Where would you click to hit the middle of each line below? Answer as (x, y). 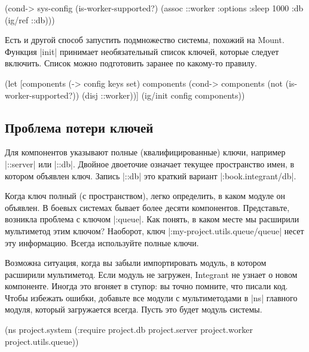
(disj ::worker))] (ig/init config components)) (163, 95)
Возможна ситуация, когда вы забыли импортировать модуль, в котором (136, 263)
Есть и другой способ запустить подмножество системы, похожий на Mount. (145, 40)
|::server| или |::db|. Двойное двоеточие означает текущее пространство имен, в (150, 163)
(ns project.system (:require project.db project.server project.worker (129, 330)
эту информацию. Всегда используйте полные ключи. (102, 242)
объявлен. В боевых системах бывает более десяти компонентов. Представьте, (147, 207)
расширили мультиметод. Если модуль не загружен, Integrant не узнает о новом (151, 274)
